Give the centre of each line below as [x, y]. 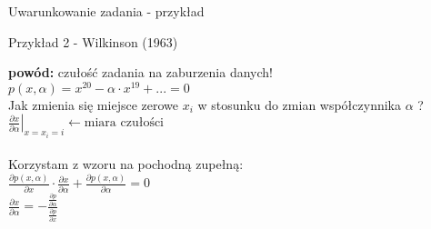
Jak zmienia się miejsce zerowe [93, 104]
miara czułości [124, 123]
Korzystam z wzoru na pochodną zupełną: [126, 164]
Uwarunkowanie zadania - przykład [106, 11]
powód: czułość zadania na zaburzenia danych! [140, 72]
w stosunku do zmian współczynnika [300, 104]
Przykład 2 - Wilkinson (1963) [93, 41]
